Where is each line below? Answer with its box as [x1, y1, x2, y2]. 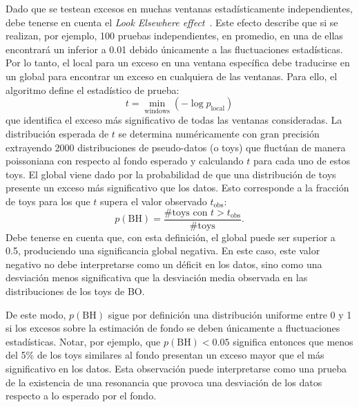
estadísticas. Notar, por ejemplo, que [6, 334, 161, 348]
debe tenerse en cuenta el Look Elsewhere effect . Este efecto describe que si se [6, 15, 338, 29]
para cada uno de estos [253, 153, 351, 168]
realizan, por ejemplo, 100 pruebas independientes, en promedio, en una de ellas [6, 28, 343, 43]
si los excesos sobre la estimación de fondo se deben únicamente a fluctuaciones [6, 321, 340, 335]
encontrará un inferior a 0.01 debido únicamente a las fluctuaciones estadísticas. [6, 41, 343, 56]
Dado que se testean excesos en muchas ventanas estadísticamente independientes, [6, 1, 353, 15]
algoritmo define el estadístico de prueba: [6, 82, 179, 97]
